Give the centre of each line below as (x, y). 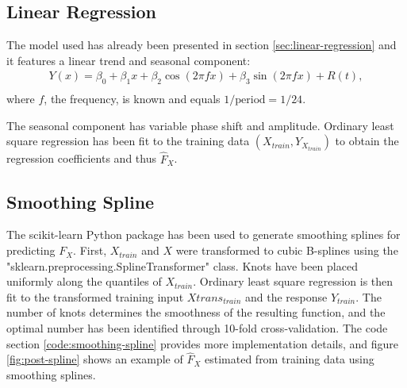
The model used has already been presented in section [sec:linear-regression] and (202, 45)
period (250, 100)
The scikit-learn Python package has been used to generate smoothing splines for (203, 234)
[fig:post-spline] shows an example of (95, 359)
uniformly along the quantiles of (84, 281)
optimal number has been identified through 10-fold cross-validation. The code (197, 328)
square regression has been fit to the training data (128, 141)
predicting (31, 250)
